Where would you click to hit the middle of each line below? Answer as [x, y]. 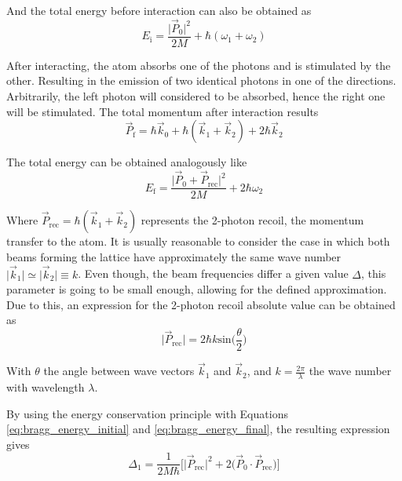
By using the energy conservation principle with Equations [147, 413]
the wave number [350, 371]
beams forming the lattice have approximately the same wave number [174, 256]
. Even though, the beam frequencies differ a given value [213, 273]
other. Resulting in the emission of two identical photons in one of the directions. [201, 80]
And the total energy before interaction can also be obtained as [159, 10]
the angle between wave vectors [119, 371]
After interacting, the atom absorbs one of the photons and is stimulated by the [199, 65]
